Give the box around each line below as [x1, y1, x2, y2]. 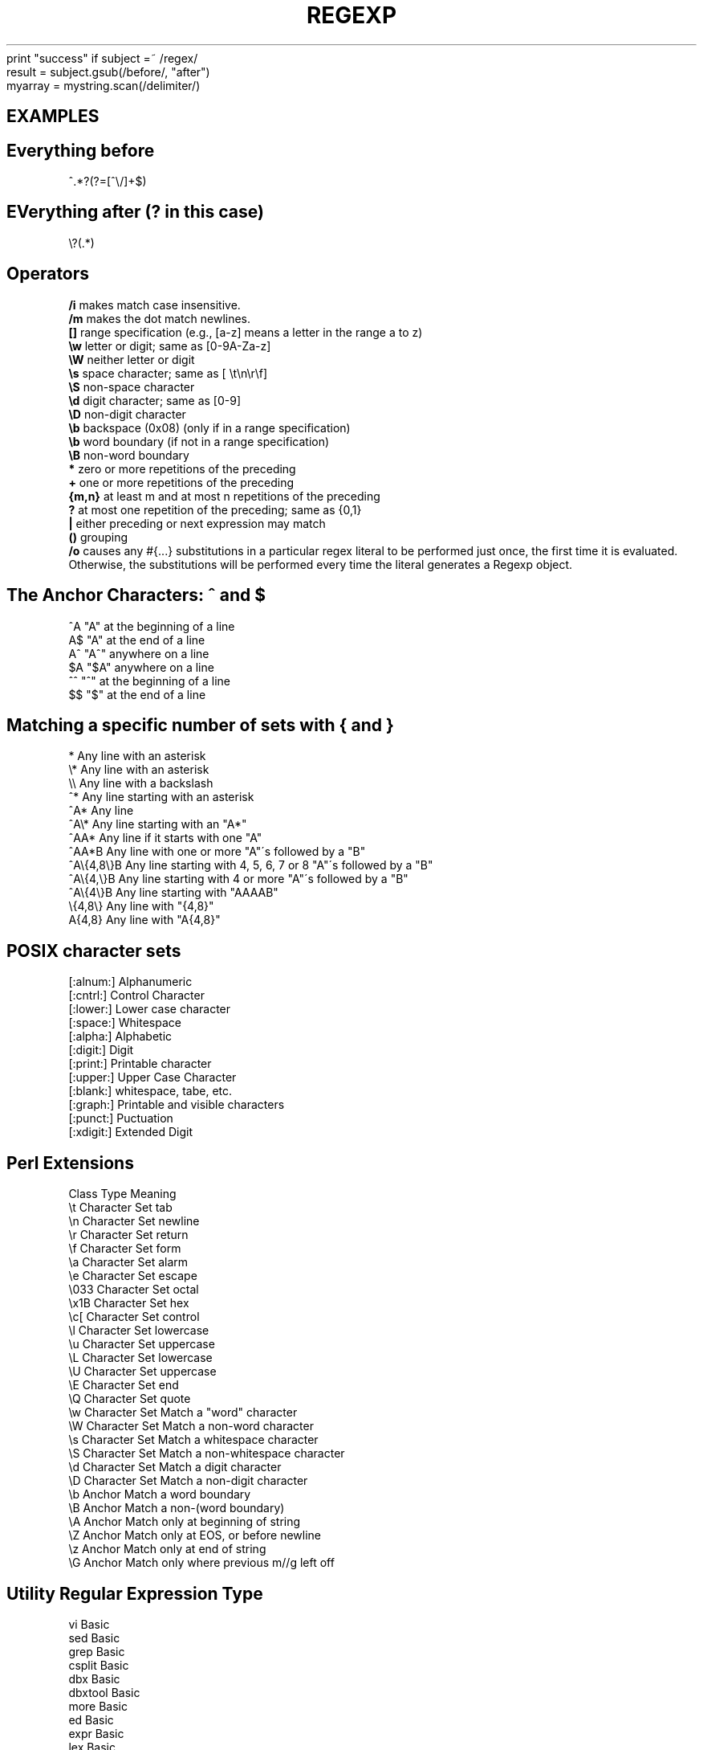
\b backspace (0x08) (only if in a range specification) [68, 420, 351, 435]
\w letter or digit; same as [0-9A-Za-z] [68, 338, 271, 353]
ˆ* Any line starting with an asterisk [68, 790, 254, 804]
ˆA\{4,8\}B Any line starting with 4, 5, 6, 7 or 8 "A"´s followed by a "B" [68, 858, 433, 873]
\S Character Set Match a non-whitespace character [68, 1446, 345, 1461]
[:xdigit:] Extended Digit [68, 1125, 193, 1139]
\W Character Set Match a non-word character [68, 1419, 314, 1433]
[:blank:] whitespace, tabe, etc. [68, 1084, 233, 1098]
